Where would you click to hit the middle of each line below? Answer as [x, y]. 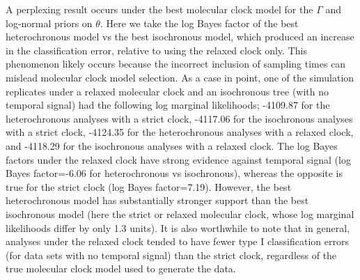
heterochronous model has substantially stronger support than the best [157, 200]
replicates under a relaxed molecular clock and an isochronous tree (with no [167, 91]
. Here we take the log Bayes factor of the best [199, 23]
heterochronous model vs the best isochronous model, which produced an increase [180, 37]
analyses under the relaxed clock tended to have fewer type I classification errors [177, 241]
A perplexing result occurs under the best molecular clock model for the [159, 9]
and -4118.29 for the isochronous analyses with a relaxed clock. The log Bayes [172, 145]
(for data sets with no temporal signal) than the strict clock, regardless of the [171, 255]
